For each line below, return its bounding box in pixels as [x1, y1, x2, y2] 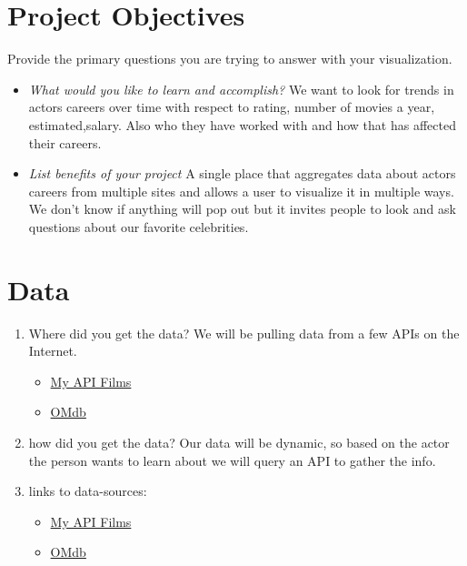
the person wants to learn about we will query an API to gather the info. [28, 450, 436, 470]
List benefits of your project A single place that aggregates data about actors [28, 164, 456, 183]
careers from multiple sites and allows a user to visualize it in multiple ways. [28, 181, 454, 200]
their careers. [28, 133, 102, 152]
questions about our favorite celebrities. [28, 217, 249, 236]
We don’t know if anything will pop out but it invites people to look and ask [28, 199, 456, 218]
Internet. [28, 341, 77, 360]
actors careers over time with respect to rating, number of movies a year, [28, 97, 435, 116]
